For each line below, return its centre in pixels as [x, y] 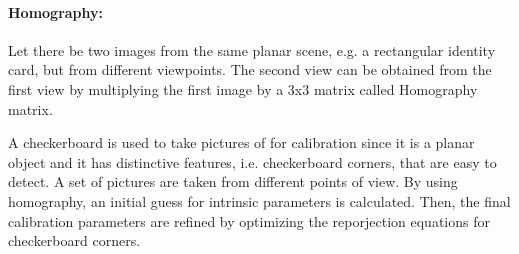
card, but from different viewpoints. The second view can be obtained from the [250, 69]
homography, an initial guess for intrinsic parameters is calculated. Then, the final [259, 200]
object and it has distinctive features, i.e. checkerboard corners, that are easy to [252, 161]
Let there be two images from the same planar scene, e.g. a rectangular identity [252, 49]
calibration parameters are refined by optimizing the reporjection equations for [249, 220]
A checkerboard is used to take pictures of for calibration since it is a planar [241, 142]
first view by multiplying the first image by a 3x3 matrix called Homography [243, 88]
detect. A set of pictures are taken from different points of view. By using [233, 181]
